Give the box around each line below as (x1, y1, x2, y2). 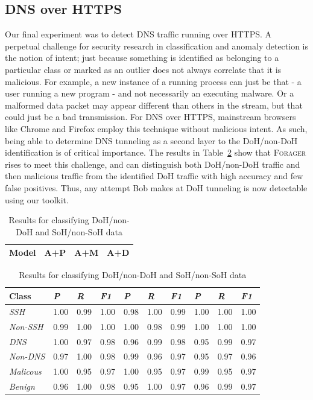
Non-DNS (9, 350, 45, 363)
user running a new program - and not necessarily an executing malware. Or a (5, 87, 294, 100)
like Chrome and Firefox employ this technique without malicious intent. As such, (5, 122, 308, 135)
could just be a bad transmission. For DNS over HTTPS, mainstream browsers (5, 110, 296, 123)
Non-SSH (9, 320, 43, 332)
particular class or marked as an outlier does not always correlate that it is (5, 63, 282, 75)
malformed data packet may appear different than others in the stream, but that (5, 98, 303, 111)
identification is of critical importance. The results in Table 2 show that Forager (5, 146, 306, 159)
